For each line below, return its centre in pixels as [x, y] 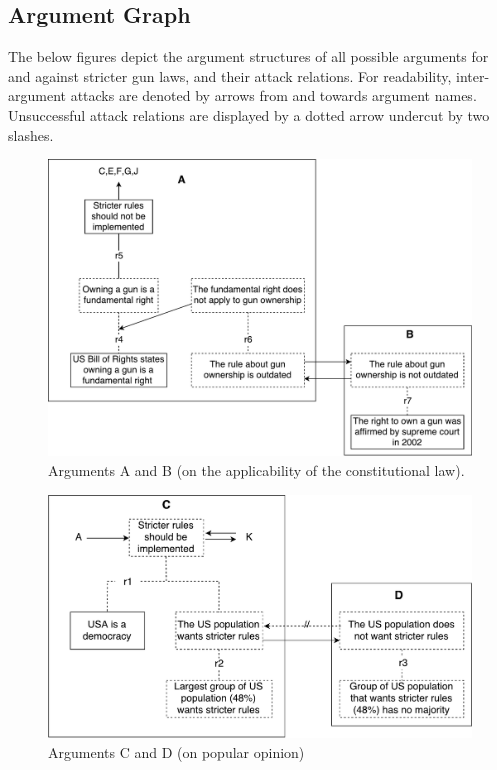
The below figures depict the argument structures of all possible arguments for [248, 56]
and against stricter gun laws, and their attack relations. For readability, [230, 75]
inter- [472, 75]
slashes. [31, 134]
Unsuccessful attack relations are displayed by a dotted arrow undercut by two [249, 114]
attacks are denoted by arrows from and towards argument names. [273, 95]
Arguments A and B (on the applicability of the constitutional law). [256, 470]
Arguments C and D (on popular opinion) [176, 751]
